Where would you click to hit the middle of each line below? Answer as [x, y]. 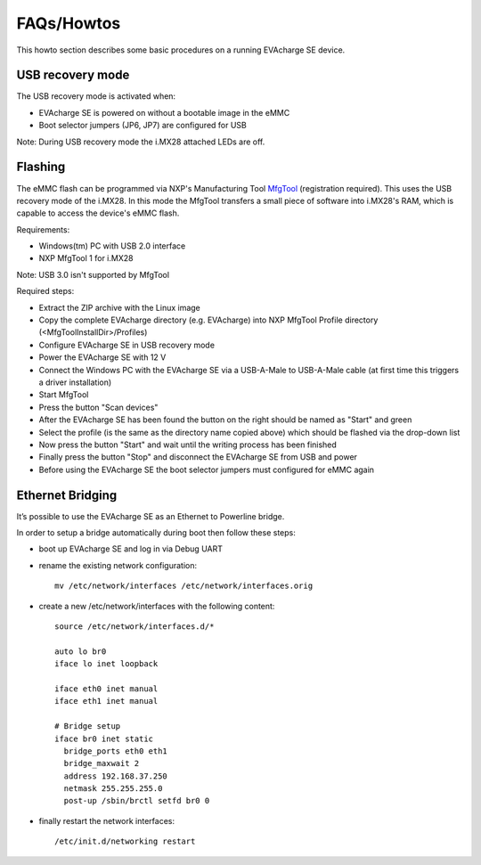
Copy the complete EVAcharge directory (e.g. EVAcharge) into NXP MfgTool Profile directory [208, 320]
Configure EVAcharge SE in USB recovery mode [127, 345]
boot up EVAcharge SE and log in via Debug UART [130, 549]
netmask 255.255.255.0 [113, 789]
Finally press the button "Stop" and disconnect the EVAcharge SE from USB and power [198, 457]
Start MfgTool [64, 395]
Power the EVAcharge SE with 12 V [102, 357]
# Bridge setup [88, 726]
